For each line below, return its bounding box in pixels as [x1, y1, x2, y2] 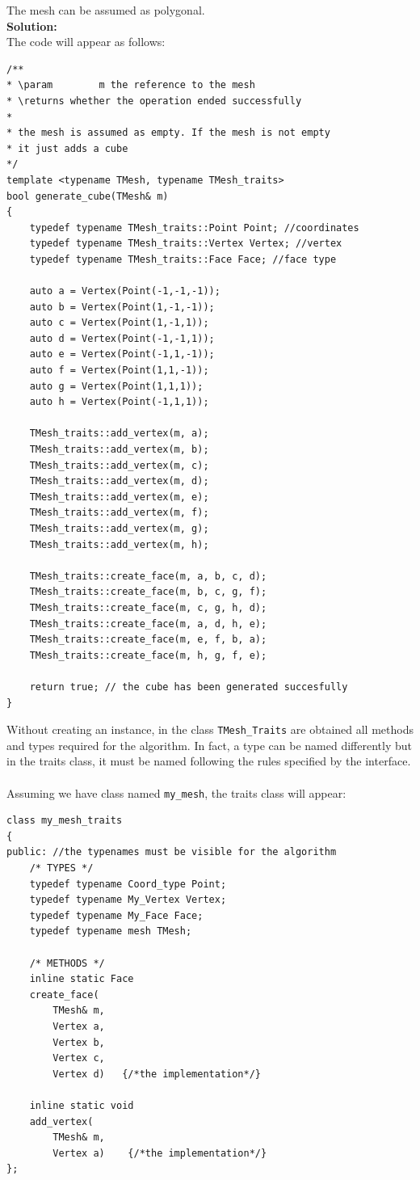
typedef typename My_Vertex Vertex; [29, 894, 227, 906]
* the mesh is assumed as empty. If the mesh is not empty [6, 127, 330, 139]
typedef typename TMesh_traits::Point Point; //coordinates [29, 221, 359, 234]
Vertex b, [52, 1036, 105, 1048]
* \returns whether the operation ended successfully [6, 95, 302, 107]
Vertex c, [52, 1052, 105, 1064]
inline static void [29, 1099, 134, 1111]
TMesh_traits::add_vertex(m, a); [29, 428, 209, 440]
